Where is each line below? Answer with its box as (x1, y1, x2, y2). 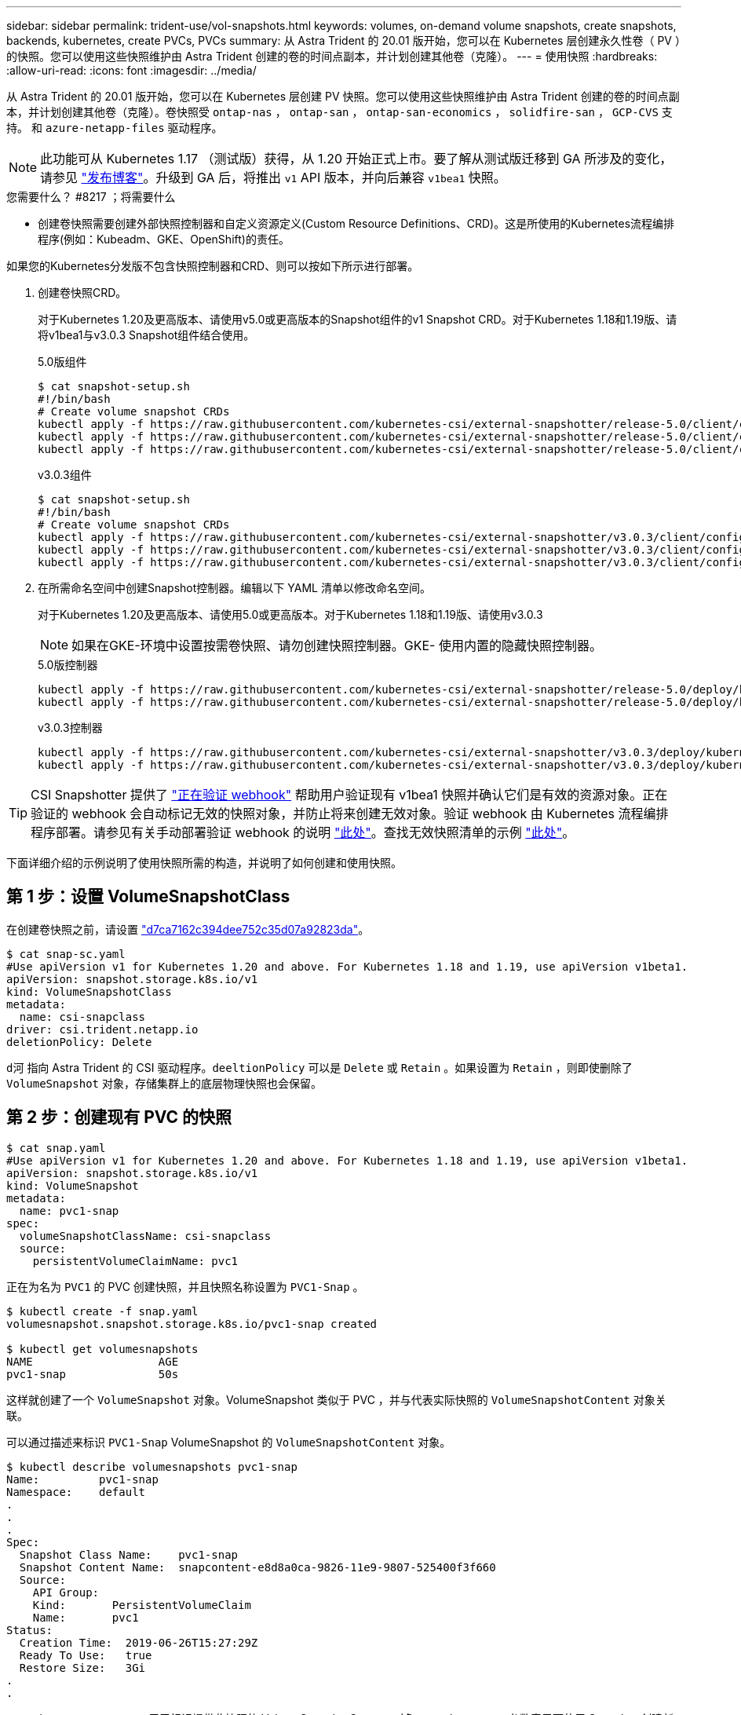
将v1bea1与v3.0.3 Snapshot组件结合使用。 (38, 328, 255, 342)
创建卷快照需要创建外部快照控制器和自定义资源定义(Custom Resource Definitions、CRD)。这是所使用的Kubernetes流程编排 (38, 217, 675, 230)
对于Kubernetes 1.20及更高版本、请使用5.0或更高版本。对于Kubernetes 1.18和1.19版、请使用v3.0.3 (38, 608, 543, 621)
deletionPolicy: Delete (6, 1035, 152, 1048)
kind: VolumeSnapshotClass (6, 985, 172, 998)
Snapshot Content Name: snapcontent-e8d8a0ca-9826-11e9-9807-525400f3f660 (19, 1560, 496, 1574)
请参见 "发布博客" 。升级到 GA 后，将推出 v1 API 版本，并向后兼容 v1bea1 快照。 (40, 170, 506, 185)
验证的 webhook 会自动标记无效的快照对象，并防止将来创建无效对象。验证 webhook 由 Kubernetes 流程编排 (31, 806, 669, 821)
